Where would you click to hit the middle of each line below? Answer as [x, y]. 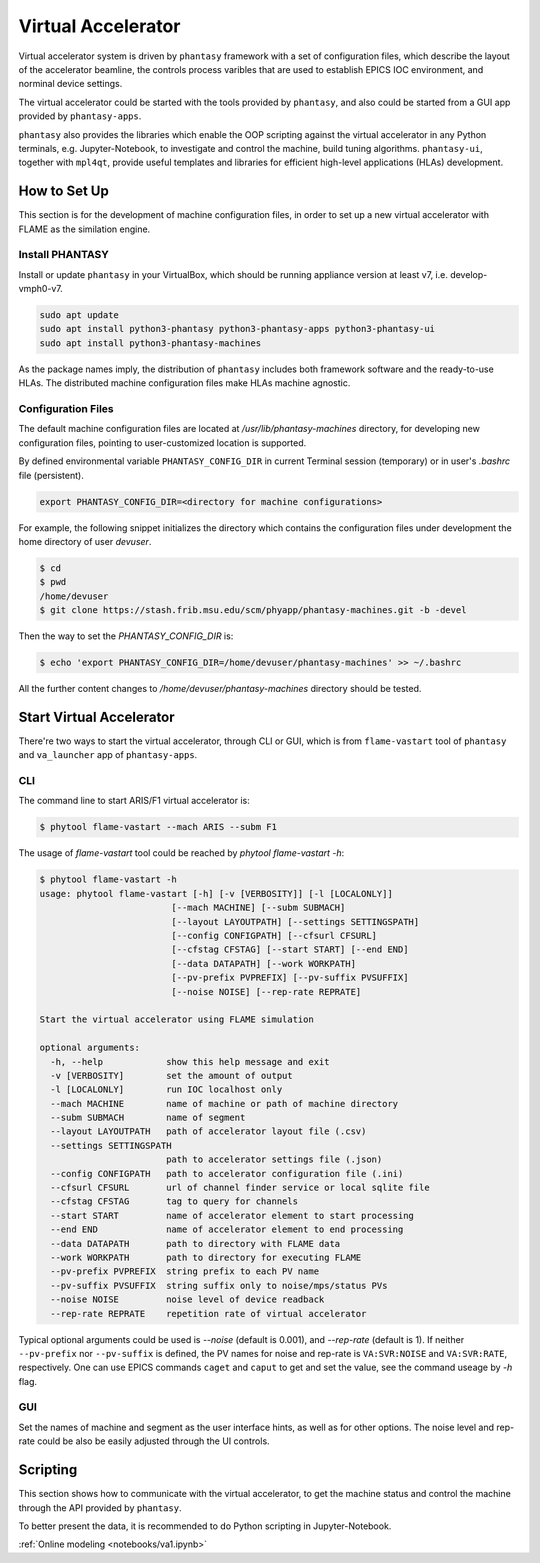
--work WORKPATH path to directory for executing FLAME [206, 1257]
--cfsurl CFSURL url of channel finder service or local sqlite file [240, 1188]
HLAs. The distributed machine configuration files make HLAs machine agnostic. [184, 383]
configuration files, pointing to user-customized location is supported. [162, 442]
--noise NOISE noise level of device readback [187, 1299]
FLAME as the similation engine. [84, 229]
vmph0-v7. [41, 289]
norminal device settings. [70, 84]
